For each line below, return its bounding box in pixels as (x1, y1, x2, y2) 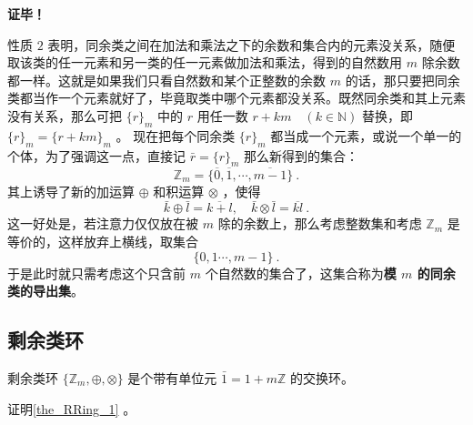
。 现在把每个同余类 (116, 126, 236, 145)
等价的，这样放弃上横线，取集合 (7, 231, 198, 250)
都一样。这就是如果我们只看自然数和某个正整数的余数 (7, 70, 326, 89)
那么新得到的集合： (244, 146, 359, 165)
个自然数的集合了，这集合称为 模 (205, 263, 397, 282)
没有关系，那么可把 (7, 106, 122, 125)
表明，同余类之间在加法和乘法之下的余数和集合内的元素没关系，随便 (47, 35, 456, 54)
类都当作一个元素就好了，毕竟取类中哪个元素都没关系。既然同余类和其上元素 (7, 88, 466, 107)
